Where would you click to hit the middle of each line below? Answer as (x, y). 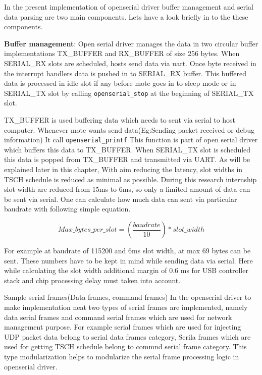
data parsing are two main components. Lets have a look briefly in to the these (126, 16)
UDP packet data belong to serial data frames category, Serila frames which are (127, 336)
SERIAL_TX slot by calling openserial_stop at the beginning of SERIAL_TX (129, 93)
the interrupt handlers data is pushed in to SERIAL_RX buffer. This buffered (125, 73)
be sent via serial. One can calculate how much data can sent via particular (121, 199)
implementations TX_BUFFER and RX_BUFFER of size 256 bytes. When (122, 53)
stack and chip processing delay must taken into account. (92, 280)
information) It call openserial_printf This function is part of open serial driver (131, 140)
